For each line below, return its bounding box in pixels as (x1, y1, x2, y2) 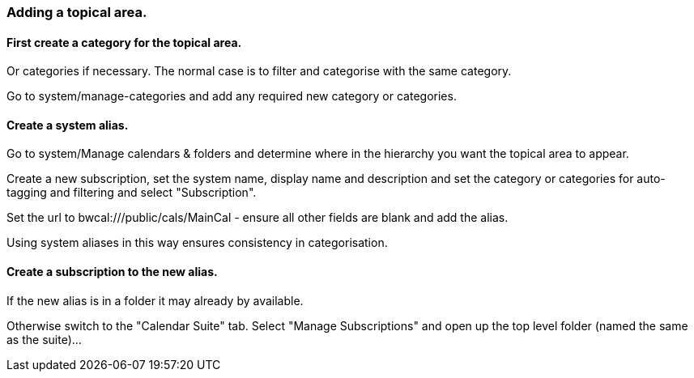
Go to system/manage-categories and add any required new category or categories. (6, 89, 457, 104)
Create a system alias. (6, 117, 129, 132)
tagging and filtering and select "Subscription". (6, 185, 257, 200)
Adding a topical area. (6, 4, 147, 20)
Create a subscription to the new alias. (6, 265, 218, 279)
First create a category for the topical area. (6, 35, 242, 49)
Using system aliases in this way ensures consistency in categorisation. (6, 236, 388, 250)
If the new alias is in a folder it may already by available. (6, 293, 304, 308)
